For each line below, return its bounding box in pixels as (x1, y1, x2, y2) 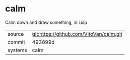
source (7, 30, 24, 37)
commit (7, 38, 25, 45)
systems (7, 47, 27, 54)
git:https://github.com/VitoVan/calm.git (32, 30, 123, 37)
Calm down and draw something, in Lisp (5, 19, 87, 25)
